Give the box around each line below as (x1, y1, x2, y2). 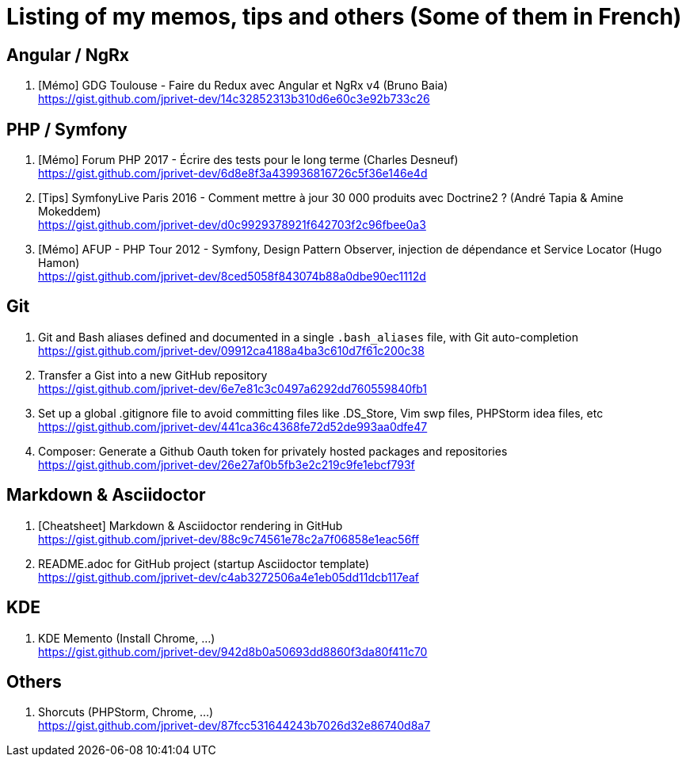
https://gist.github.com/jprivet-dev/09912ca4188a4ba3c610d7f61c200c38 (38, 343, 425, 357)
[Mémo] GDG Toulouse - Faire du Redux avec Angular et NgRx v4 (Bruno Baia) (38, 78, 448, 93)
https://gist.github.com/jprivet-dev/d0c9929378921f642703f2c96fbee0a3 (38, 218, 426, 232)
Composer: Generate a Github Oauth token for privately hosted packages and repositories (38, 444, 508, 458)
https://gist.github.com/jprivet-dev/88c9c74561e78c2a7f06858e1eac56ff (38, 532, 420, 546)
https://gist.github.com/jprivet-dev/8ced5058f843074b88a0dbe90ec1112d (38, 269, 426, 284)
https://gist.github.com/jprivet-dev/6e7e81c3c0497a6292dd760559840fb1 (38, 381, 428, 395)
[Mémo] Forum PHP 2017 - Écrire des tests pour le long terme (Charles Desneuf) (38, 153, 459, 167)
